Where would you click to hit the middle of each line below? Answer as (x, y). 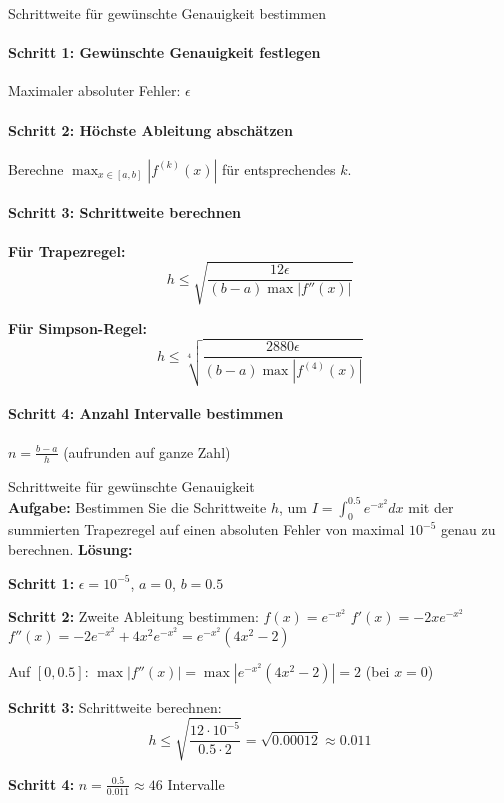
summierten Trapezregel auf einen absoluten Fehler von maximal (206, 529)
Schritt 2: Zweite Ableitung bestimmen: (133, 616)
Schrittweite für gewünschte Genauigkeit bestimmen (167, 13)
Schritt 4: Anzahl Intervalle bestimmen (146, 413)
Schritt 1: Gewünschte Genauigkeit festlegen (164, 52)
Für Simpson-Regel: (78, 327)
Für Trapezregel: (67, 250)
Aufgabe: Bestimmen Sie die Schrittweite (137, 506)
